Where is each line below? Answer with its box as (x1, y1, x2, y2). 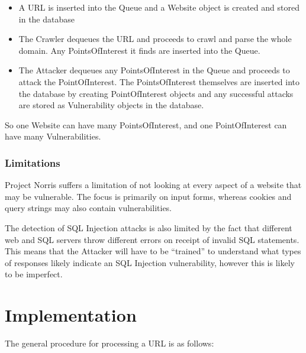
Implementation (5, 303, 137, 327)
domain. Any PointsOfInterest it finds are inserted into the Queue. (18, 44, 260, 56)
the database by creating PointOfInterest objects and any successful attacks (18, 87, 294, 99)
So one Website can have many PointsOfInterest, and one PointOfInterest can (5, 118, 287, 131)
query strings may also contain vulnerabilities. (5, 202, 172, 214)
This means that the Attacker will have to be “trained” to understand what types (5, 245, 301, 257)
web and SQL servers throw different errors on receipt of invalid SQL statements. (5, 233, 299, 245)
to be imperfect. (5, 268, 63, 280)
